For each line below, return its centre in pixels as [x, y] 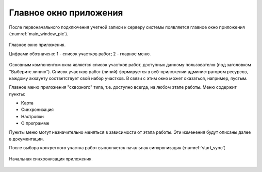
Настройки [33, 116]
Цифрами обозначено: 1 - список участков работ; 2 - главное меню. [80, 54]
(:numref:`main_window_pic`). [39, 33]
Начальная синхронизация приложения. [51, 159]
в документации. [26, 139]
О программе [35, 123]
